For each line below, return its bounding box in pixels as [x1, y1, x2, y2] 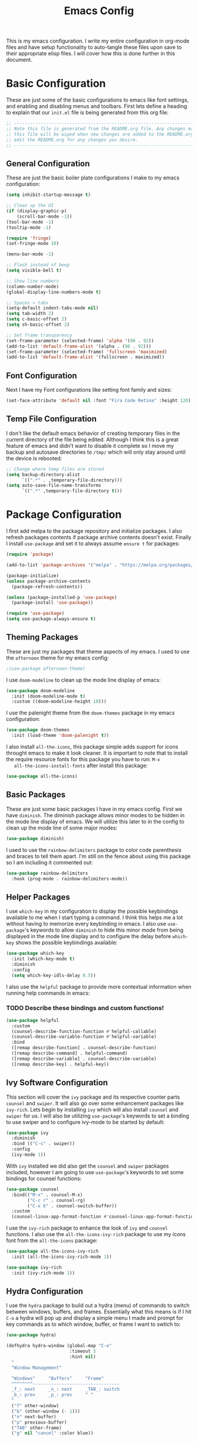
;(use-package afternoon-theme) [6, 666, 85, 671]
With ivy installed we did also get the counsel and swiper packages [6, 1162, 169, 1169]
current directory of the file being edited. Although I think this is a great [6, 435, 179, 443]
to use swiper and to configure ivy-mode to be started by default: [6, 1118, 165, 1125]
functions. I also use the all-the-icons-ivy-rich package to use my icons [6, 1231, 186, 1238]
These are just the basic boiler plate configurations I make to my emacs [6, 174, 180, 181]
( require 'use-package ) [6, 611, 65, 617]
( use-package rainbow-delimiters [6, 870, 88, 876]
